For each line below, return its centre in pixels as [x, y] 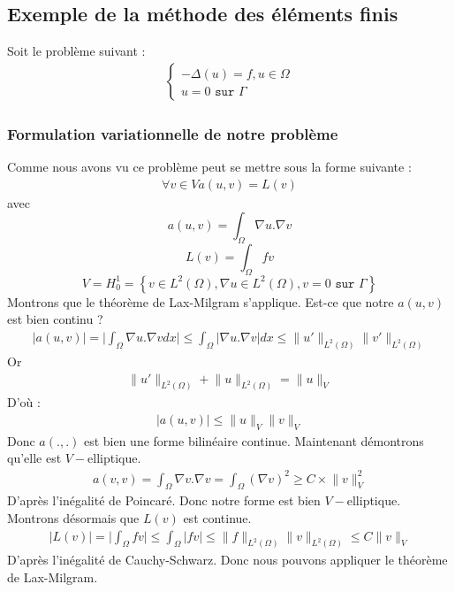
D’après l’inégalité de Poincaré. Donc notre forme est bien [164, 500]
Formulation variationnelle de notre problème [173, 133]
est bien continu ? [55, 319]
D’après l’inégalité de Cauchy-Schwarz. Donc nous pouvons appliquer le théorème [227, 560]
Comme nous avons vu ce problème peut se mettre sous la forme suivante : [209, 167]
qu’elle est [34, 458]
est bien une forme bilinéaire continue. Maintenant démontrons [254, 440]
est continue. [217, 517]
